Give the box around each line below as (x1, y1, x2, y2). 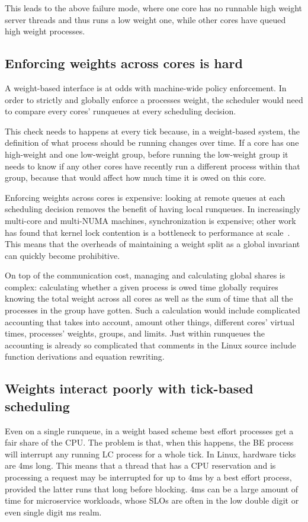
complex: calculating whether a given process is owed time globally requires (5, 280, 278, 293)
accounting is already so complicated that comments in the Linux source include (5, 338, 296, 351)
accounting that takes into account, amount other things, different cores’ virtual (5, 315, 295, 328)
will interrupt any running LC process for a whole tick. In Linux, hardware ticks (5, 447, 296, 460)
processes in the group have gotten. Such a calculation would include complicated (5, 304, 300, 316)
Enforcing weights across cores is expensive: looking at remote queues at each (5, 191, 285, 203)
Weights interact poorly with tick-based (5, 379, 254, 398)
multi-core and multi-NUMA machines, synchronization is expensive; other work (5, 214, 296, 226)
